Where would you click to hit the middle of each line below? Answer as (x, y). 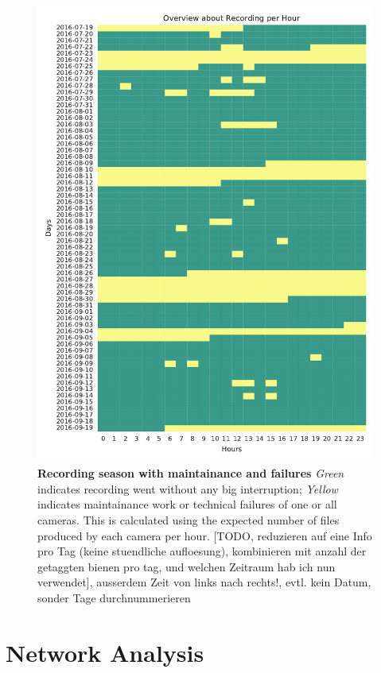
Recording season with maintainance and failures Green (191, 473)
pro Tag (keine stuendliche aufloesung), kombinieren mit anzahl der (202, 551)
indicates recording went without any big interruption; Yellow (188, 488)
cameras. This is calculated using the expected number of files (189, 519)
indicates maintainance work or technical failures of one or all (187, 504)
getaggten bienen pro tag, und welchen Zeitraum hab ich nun (187, 566)
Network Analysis (105, 652)
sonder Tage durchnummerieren (114, 597)
